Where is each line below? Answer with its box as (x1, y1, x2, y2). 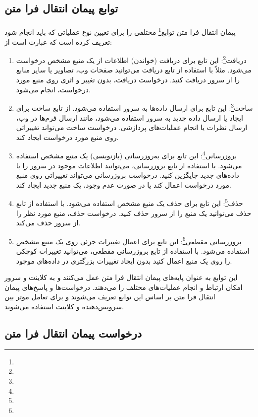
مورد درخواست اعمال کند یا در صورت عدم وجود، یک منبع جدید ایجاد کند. (16, 179, 231, 190)
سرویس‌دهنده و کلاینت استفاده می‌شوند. (4, 301, 124, 311)
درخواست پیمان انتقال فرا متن (4, 325, 142, 341)
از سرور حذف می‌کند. (16, 217, 81, 228)
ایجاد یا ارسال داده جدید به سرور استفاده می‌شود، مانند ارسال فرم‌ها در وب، (16, 112, 243, 123)
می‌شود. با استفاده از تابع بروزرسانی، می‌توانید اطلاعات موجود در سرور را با (16, 160, 242, 170)
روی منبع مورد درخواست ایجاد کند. (16, 132, 119, 142)
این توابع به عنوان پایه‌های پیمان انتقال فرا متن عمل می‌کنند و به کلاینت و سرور (4, 272, 238, 282)
